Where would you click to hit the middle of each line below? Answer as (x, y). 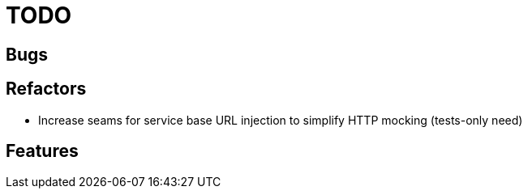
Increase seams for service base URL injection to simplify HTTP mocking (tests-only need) (281, 120)
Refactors (46, 89)
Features (42, 151)
